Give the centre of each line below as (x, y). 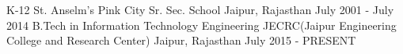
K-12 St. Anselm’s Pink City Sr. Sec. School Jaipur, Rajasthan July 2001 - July (200, 9)
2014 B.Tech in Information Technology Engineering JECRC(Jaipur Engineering (201, 25)
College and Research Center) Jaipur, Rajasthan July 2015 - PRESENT (181, 40)
